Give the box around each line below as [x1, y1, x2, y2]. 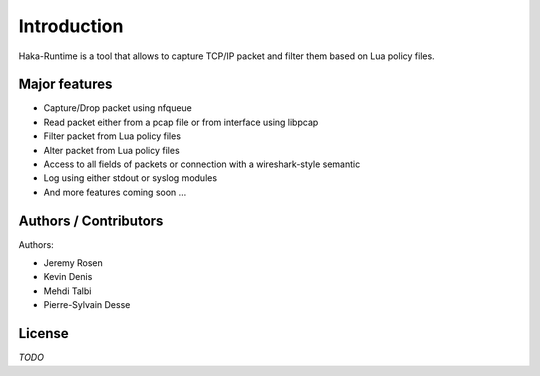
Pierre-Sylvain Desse [43, 299, 131, 311]
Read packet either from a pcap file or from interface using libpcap [43, 116, 319, 128]
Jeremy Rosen [43, 257, 104, 269]
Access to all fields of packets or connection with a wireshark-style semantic [43, 158, 361, 170]
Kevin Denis [43, 271, 93, 283]
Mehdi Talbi [43, 285, 92, 297]
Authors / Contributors [18, 212, 164, 229]
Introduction [18, 15, 124, 37]
